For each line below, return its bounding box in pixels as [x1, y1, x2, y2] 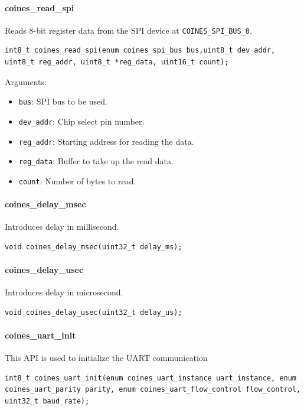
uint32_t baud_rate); [5, 397, 90, 406]
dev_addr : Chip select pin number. [18, 115, 145, 127]
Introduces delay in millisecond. [5, 220, 119, 233]
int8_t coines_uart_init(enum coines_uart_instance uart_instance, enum [5, 373, 296, 382]
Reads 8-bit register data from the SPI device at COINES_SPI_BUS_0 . [5, 24, 252, 36]
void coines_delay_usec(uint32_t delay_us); [5, 308, 182, 317]
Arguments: [5, 75, 47, 87]
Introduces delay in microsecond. [5, 286, 123, 298]
